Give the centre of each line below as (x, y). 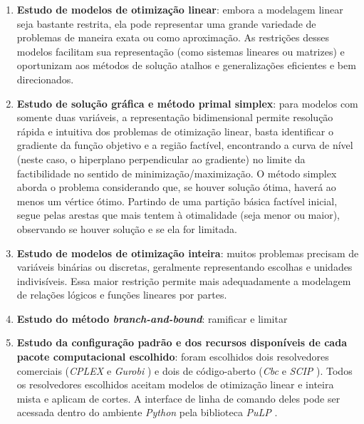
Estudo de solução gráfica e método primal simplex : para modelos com (187, 103)
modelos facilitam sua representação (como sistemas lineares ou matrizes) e (181, 51)
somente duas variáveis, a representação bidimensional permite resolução (175, 117)
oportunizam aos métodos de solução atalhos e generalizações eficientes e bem (186, 65)
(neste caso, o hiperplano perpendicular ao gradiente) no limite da (161, 159)
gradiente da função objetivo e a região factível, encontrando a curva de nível (185, 145)
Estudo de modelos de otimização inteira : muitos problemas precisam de (188, 253)
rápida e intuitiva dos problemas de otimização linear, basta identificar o (175, 131)
